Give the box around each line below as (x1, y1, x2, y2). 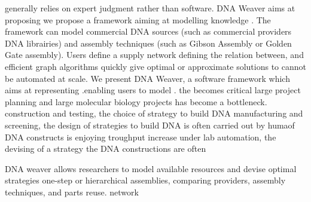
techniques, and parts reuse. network (5, 185, 139, 198)
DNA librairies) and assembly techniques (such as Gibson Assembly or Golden (5, 36, 292, 49)
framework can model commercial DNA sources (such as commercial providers (5, 25, 292, 38)
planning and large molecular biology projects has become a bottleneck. (5, 95, 267, 108)
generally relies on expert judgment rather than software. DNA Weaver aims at (5, 2, 295, 14)
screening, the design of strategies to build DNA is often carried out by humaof (5, 118, 295, 131)
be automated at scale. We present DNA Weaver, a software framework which (5, 72, 290, 84)
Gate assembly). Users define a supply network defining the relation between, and (5, 48, 304, 61)
